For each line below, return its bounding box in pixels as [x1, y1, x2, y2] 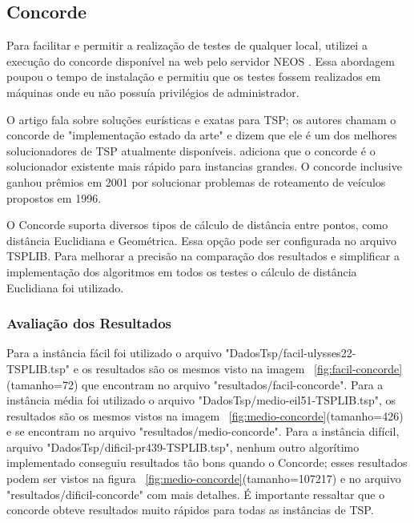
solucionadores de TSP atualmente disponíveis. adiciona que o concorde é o [6, 142, 376, 159]
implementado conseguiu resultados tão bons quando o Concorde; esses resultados [6, 454, 408, 471]
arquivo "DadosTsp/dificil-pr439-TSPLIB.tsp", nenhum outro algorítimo [6, 438, 360, 455]
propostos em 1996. [6, 189, 102, 206]
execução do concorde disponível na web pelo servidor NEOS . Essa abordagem [6, 52, 396, 69]
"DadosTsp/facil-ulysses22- [225, 344, 356, 361]
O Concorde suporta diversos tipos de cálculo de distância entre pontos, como [6, 216, 388, 233]
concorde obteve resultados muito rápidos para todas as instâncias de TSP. [6, 501, 374, 518]
